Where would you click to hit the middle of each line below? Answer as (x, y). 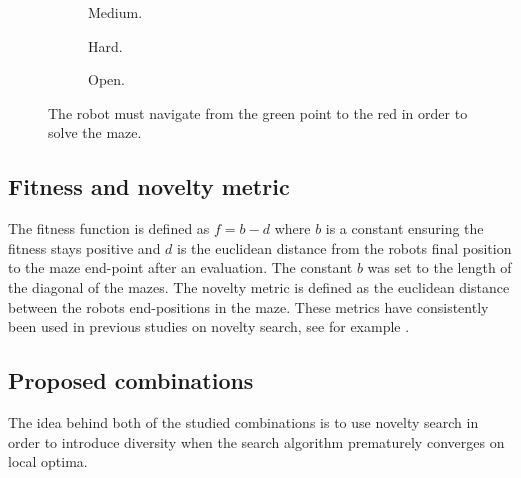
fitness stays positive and (84, 247)
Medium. (115, 12)
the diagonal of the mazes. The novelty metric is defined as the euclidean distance (259, 286)
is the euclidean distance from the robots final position (344, 247)
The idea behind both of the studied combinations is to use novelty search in (243, 421)
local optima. (48, 461)
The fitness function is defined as (109, 228)
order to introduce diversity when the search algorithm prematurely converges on (256, 441)
